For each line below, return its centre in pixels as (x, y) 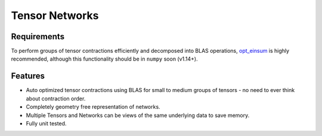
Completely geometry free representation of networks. (93, 107)
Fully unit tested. (46, 123)
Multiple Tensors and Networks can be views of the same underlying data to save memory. (138, 115)
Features (28, 76)
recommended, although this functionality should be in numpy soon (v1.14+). (104, 59)
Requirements (38, 37)
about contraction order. (56, 99)
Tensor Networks (55, 15)
